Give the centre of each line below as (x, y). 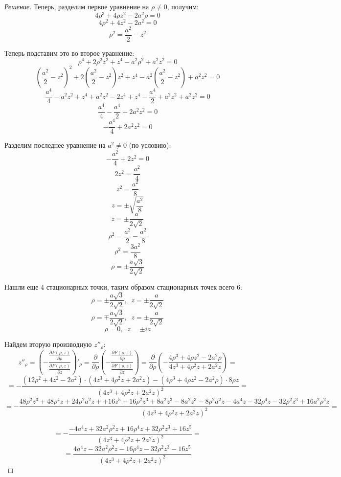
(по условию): (150, 145)
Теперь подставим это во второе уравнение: (69, 53)
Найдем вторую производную (48, 344)
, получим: (183, 6)
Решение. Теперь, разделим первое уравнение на (77, 6)
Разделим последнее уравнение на (55, 145)
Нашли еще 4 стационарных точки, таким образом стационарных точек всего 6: (123, 287)
